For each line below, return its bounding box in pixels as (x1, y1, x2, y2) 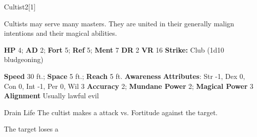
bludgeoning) (4, 54, 44, 65)
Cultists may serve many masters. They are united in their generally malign (4, 18, 234, 28)
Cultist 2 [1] (4, 1, 36, 11)
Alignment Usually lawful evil (4, 90, 99, 101)
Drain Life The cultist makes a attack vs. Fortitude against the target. (4, 107, 218, 117)
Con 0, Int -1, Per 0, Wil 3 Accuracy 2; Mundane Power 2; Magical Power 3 (4, 80, 254, 91)
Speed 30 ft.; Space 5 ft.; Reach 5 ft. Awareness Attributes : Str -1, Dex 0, (4, 70, 245, 81)
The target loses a (4, 124, 58, 134)
